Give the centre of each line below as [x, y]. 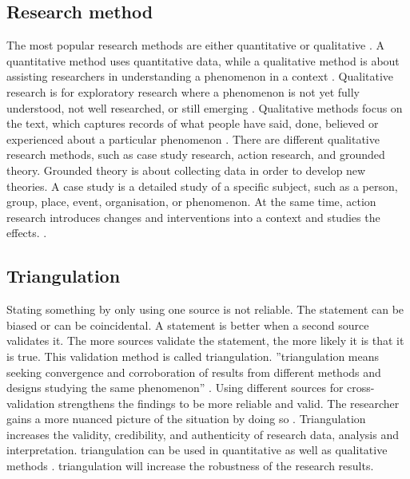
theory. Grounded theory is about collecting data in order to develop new [186, 170]
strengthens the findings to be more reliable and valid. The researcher [229, 403]
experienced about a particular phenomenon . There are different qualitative [193, 139]
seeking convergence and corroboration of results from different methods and [194, 372]
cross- [361, 388]
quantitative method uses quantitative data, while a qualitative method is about [203, 60]
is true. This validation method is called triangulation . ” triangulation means [193, 356]
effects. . [27, 233]
